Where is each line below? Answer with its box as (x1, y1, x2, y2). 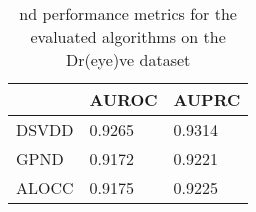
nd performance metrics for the (19, 2, 237, 25)
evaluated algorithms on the (30, 25, 226, 48)
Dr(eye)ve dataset (65, 48, 191, 71)
